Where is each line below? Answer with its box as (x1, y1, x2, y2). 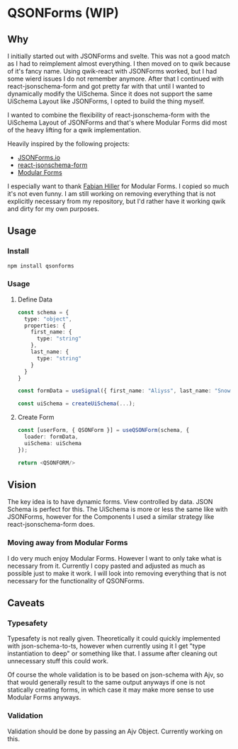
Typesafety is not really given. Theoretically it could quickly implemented (7, 634, 221, 643)
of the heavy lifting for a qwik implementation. (7, 126, 142, 134)
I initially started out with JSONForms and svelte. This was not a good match (7, 52, 230, 60)
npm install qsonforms (7, 262, 74, 270)
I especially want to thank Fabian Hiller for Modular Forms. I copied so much (7, 182, 229, 190)
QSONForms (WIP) (7, 5, 119, 21)
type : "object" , (24, 315, 72, 323)
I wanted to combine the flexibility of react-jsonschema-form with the (7, 111, 210, 119)
